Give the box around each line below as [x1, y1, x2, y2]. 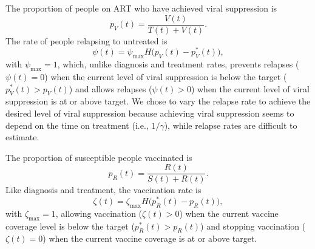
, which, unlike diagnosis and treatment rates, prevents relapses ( [57, 58, 299, 70]
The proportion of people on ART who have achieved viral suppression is [5, 2, 277, 14]
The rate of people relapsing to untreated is [5, 34, 168, 47]
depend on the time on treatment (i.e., [5, 118, 149, 131]
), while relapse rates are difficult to [164, 118, 297, 131]
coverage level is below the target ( [5, 219, 135, 232]
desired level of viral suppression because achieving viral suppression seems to [5, 106, 294, 119]
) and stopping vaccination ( [200, 219, 306, 232]
